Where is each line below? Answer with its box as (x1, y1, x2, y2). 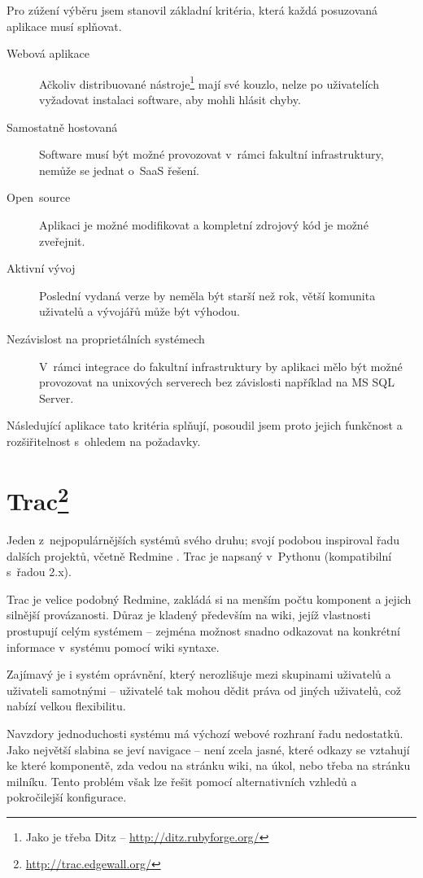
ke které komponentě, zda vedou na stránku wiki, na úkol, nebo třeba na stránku (7, 757, 411, 774)
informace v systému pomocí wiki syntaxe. (7, 638, 220, 655)
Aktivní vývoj (7, 260, 76, 277)
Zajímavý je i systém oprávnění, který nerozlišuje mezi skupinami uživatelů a (7, 666, 391, 683)
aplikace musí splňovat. (7, 17, 122, 34)
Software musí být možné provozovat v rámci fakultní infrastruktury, (39, 146, 384, 163)
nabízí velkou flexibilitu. (7, 697, 126, 714)
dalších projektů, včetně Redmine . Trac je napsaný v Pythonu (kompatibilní (7, 547, 392, 564)
